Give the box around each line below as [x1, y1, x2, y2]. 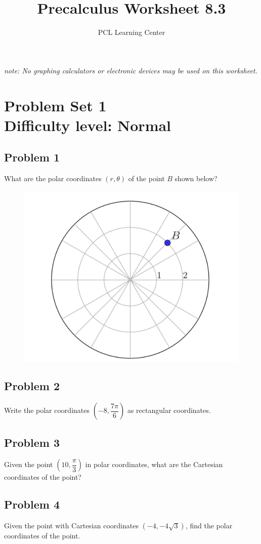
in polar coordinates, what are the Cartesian [85, 459, 223, 470]
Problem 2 [4, 378, 60, 394]
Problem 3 [4, 434, 60, 450]
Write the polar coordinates [4, 405, 90, 415]
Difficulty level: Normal [4, 114, 171, 135]
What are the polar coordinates [4, 173, 102, 184]
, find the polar [185, 520, 233, 531]
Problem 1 [4, 149, 60, 165]
